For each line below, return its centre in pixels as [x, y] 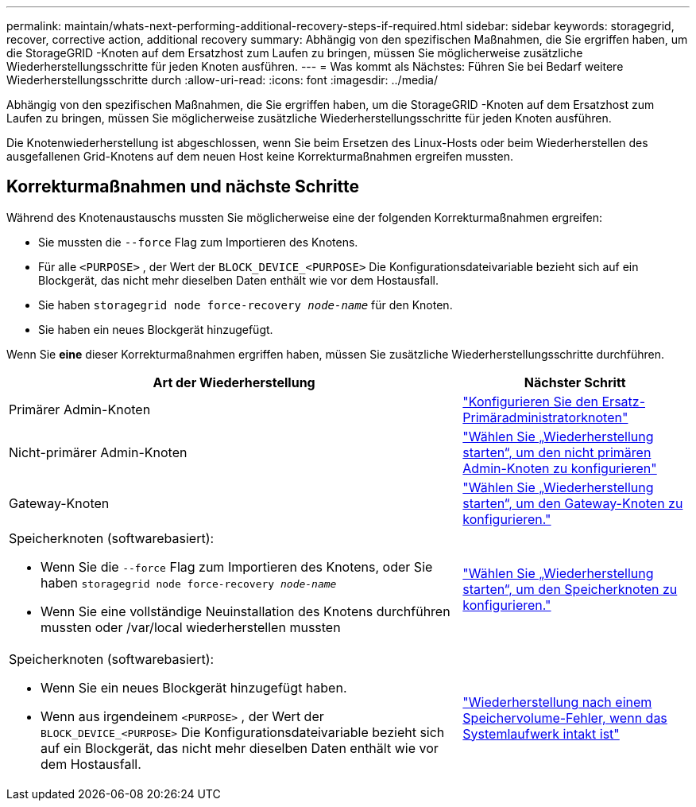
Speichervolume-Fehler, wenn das [565, 718]
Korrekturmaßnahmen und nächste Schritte [183, 187]
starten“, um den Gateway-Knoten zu [573, 503]
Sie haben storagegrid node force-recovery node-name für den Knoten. [246, 305]
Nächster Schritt [575, 382]
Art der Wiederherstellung [234, 382]
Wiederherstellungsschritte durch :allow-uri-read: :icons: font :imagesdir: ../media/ [222, 80]
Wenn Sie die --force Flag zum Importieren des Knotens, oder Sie [237, 566]
